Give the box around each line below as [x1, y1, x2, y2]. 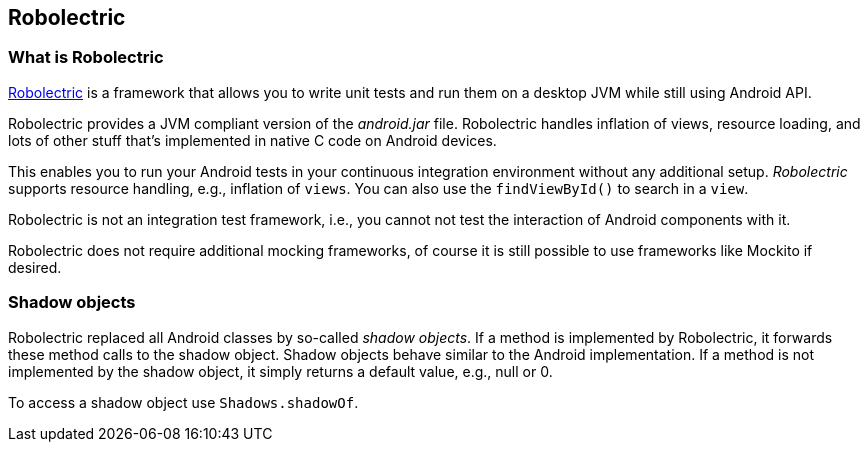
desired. [8, 258, 62, 276]
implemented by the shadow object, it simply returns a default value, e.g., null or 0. [8, 362, 553, 380]
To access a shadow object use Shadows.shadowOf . [8, 393, 359, 411]
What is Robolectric [8, 47, 164, 68]
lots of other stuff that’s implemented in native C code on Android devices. [8, 131, 497, 149]
